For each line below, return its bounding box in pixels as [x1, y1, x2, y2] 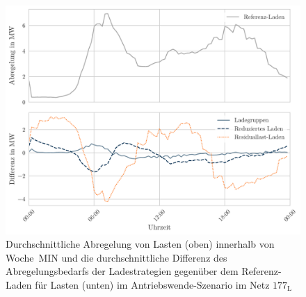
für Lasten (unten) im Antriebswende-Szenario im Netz [35, 277, 270, 291]
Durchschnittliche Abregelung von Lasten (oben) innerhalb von [6, 237, 275, 251]
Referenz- [241, 264, 282, 278]
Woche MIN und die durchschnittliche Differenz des [6, 250, 227, 264]
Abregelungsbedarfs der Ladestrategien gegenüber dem [6, 264, 239, 278]
